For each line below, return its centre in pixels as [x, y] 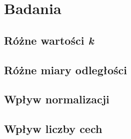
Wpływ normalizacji [57, 99]
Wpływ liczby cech [53, 129]
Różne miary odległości [65, 69]
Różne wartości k [49, 40]
